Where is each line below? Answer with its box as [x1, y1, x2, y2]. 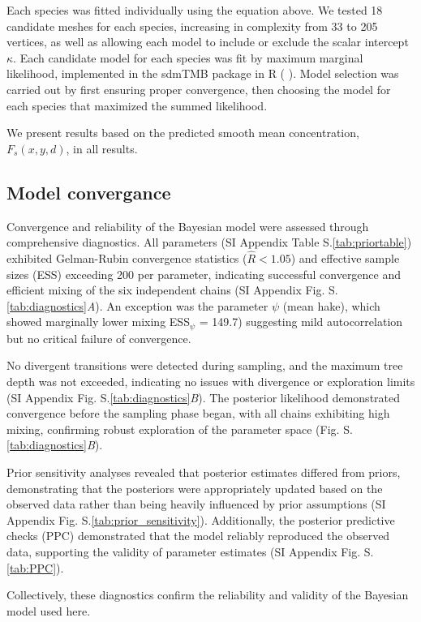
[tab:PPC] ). [6, 559, 64, 576]
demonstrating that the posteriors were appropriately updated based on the [6, 479, 383, 496]
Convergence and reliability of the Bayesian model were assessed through [6, 217, 369, 234]
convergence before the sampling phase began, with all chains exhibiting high [6, 405, 390, 422]
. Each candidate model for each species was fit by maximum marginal [13, 49, 363, 66]
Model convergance [6, 179, 171, 204]
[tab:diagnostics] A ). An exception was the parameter [6, 297, 268, 314]
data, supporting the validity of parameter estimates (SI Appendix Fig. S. [6, 543, 374, 560]
